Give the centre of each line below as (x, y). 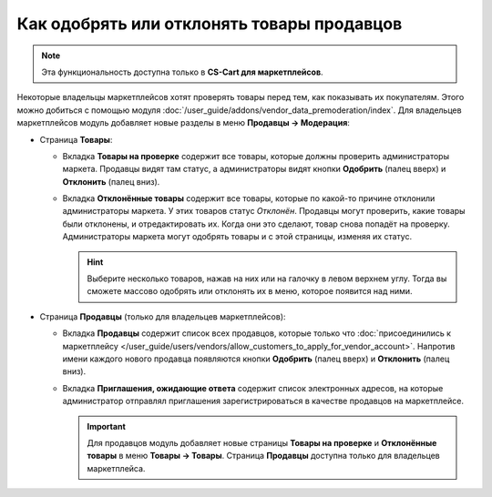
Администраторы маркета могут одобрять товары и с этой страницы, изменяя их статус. (237, 237)
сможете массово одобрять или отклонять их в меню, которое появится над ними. (250, 291)
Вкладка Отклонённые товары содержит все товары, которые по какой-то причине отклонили (249, 198)
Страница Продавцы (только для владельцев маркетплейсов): (163, 316)
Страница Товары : (76, 139)
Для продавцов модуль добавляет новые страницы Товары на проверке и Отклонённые (262, 442)
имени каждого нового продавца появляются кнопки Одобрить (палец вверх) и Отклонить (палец (256, 359)
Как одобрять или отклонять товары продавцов (210, 24)
